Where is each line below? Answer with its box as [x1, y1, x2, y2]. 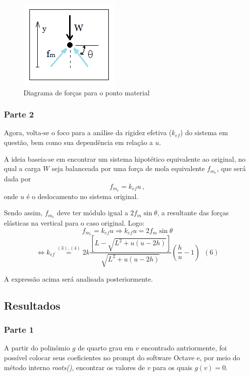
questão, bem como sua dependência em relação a [4, 137, 153, 147]
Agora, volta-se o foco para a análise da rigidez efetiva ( [4, 127, 172, 138]
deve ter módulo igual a [57, 207, 128, 218]
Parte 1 [4, 323, 34, 336]
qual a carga [4, 163, 41, 174]
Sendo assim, [4, 207, 43, 218]
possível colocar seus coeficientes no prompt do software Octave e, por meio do [4, 352, 240, 363]
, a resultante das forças [157, 207, 229, 218]
